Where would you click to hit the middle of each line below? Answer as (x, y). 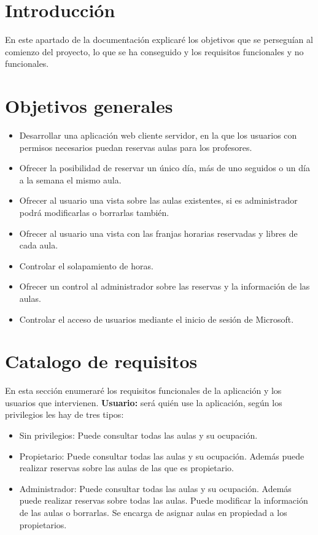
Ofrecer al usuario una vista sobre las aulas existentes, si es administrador (158, 200)
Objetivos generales (89, 106)
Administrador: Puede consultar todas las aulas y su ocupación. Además (155, 488)
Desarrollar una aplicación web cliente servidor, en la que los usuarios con (158, 135)
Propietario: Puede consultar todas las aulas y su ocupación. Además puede (162, 456)
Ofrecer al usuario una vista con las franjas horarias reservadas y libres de (158, 233)
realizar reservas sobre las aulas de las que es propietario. (127, 468)
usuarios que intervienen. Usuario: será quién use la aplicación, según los (144, 402)
